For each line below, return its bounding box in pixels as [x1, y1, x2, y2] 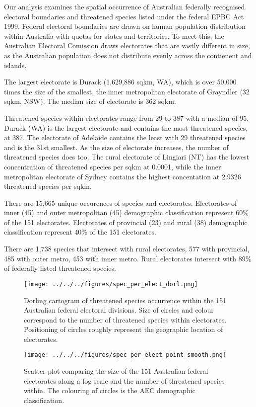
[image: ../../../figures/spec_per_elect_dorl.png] [24, 280, 198, 288]
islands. [4, 60, 27, 70]
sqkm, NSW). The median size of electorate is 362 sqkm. [4, 96, 176, 106]
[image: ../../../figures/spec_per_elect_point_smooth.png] [24, 351, 227, 359]
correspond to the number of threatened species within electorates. [24, 314, 227, 325]
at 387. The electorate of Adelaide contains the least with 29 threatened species [4, 132, 246, 143]
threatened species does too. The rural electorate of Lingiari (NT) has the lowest [4, 152, 250, 162]
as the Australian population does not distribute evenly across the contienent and [4, 50, 252, 60]
